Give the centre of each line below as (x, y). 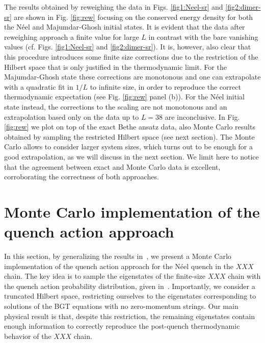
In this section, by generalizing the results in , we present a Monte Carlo (118, 256)
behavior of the (28, 336)
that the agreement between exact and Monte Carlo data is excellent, (112, 166)
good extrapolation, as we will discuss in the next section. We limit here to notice (131, 156)
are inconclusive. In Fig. (202, 116)
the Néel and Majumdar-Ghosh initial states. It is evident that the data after (125, 27)
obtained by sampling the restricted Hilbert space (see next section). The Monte (129, 136)
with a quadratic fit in (39, 86)
